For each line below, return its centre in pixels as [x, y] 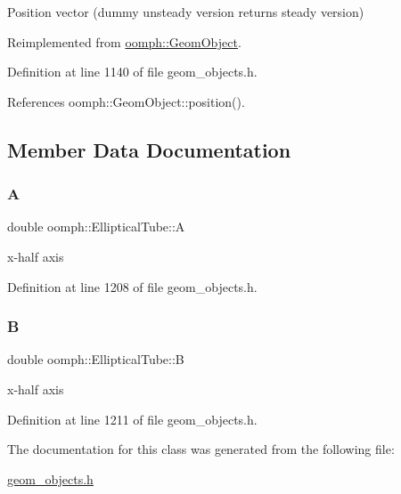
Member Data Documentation [149, 149]
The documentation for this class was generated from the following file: [201, 449]
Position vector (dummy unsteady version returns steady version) [186, 12]
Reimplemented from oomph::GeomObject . [124, 41]
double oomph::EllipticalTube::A [96, 227]
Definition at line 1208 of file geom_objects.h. [132, 286]
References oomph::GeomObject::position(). [126, 101]
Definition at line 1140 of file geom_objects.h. [132, 72]
